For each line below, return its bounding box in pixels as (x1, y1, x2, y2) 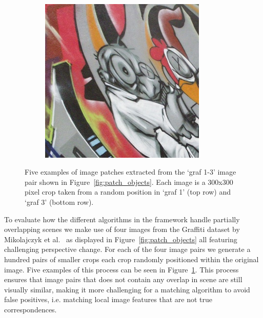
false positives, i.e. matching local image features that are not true (4, 294, 213, 305)
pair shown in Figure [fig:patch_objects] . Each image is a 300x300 (25, 176, 233, 187)
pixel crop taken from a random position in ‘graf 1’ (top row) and (25, 186, 231, 197)
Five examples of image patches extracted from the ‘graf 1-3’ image (25, 166, 236, 177)
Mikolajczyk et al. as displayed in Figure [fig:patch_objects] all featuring (4, 234, 237, 244)
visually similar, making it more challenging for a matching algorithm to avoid (4, 284, 250, 294)
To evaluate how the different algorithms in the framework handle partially (4, 214, 240, 224)
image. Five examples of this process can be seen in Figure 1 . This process (4, 264, 239, 274)
